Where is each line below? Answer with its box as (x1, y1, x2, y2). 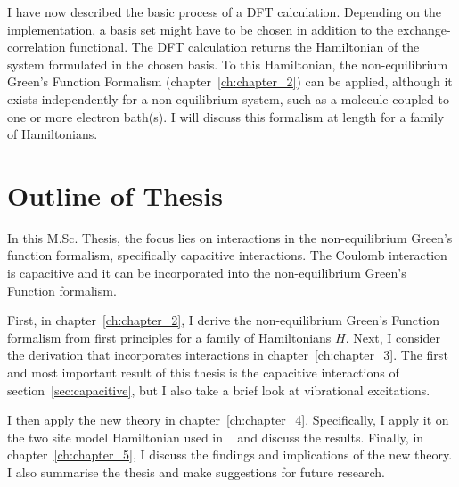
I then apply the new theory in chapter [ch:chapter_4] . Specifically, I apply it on (7, 410, 449, 429)
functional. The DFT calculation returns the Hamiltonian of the (70, 37, 420, 56)
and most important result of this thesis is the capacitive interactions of (7, 363, 399, 382)
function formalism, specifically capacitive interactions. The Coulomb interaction (7, 246, 447, 264)
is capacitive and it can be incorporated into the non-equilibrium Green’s (7, 264, 406, 282)
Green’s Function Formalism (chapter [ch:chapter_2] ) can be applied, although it (7, 72, 453, 91)
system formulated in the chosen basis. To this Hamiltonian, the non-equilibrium (7, 54, 448, 73)
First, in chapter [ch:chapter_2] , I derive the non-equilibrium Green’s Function (7, 311, 440, 329)
